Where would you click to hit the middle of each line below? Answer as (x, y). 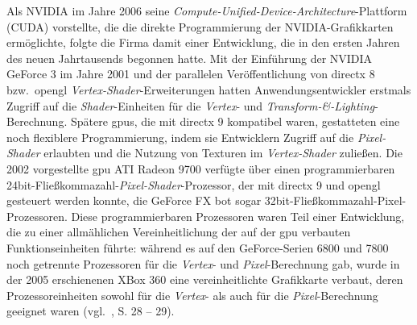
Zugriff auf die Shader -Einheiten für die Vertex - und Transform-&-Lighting (191, 105)
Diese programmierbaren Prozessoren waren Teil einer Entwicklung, (238, 216)
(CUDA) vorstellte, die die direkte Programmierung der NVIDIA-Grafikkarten (200, 26)
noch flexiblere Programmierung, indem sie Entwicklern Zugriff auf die (180, 137)
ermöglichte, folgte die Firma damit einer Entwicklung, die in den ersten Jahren (203, 42)
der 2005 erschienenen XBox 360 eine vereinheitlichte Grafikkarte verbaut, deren (205, 279)
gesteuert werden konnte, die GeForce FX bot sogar (134, 200)
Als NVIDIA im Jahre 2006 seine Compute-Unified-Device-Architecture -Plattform (207, 10)
